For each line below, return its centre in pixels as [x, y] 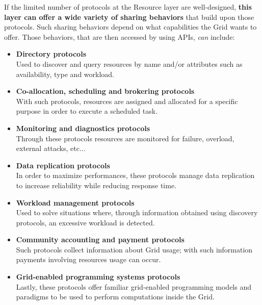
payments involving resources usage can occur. [88, 259]
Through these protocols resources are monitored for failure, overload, [125, 138]
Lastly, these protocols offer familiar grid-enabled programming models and [134, 286]
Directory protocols [51, 54]
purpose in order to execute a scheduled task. [87, 111]
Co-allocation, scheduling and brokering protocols [105, 91]
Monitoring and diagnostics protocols [83, 128]
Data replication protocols [63, 165]
